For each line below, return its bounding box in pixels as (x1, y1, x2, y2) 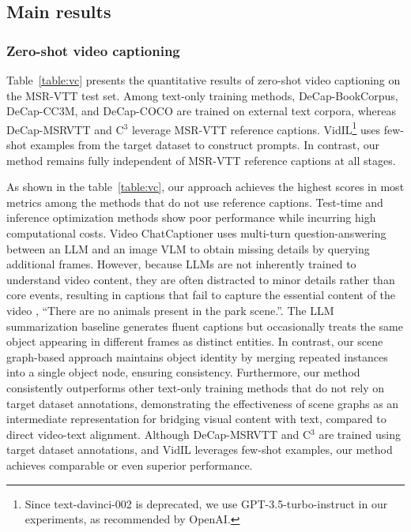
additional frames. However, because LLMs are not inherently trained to (6, 256, 356, 272)
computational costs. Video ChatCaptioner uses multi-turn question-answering (6, 225, 386, 241)
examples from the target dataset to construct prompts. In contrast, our (30, 137, 380, 153)
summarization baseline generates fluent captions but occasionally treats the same (6, 317, 403, 334)
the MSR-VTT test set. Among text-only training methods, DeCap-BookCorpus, (6, 87, 398, 103)
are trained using (319, 425, 402, 442)
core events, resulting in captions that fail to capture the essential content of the (6, 287, 396, 303)
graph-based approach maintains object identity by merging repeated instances (6, 348, 388, 365)
